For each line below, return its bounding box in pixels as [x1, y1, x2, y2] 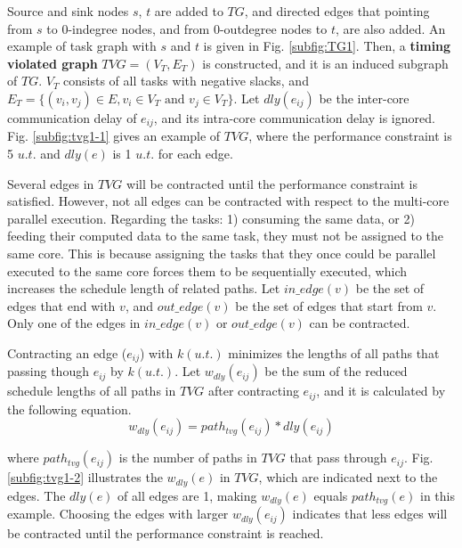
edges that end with [7, 296, 116, 315]
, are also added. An [335, 19, 446, 37]
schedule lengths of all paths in [7, 381, 176, 400]
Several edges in [7, 174, 94, 192]
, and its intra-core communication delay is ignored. [153, 108, 435, 127]
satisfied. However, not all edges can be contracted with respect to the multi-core [7, 192, 450, 210]
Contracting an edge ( [7, 343, 127, 362]
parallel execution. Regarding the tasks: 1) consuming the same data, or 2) [7, 209, 415, 227]
